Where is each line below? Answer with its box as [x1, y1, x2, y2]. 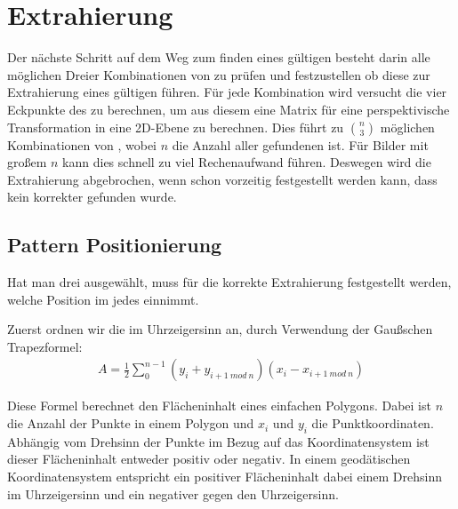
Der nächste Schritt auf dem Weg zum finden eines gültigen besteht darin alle [7, 48, 430, 67]
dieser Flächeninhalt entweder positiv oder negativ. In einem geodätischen [7, 449, 411, 468]
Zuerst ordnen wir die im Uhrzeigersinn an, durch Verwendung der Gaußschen [7, 320, 433, 338]
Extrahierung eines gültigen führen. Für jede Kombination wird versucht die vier [7, 83, 447, 101]
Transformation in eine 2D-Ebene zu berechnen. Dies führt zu [7, 117, 344, 136]
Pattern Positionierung [7, 231, 222, 258]
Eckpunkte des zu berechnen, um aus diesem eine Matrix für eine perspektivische [7, 99, 450, 118]
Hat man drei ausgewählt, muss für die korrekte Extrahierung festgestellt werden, [7, 273, 452, 291]
